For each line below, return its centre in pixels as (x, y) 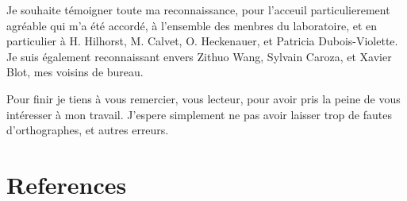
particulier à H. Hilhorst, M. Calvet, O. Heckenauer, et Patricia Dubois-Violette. (202, 41)
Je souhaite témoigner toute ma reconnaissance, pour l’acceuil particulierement (198, 10)
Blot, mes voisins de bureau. (75, 72)
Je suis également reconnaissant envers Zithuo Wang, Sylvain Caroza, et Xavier (199, 56)
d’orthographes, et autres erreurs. (88, 130)
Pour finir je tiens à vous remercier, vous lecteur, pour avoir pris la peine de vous (203, 98)
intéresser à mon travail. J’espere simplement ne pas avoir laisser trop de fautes (199, 114)
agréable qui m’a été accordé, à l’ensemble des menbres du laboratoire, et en (192, 25)
